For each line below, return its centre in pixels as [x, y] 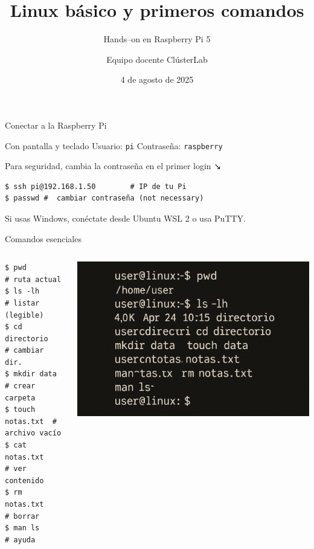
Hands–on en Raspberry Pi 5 [157, 39]
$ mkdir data [31, 374]
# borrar [22, 516]
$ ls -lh [22, 291]
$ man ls [22, 528]
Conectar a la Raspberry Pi [56, 125]
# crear [20, 386]
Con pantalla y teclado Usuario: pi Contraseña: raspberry [114, 145]
